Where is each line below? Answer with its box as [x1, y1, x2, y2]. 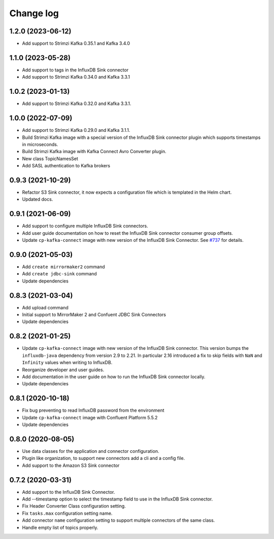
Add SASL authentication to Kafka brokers [22, 163, 111, 169]
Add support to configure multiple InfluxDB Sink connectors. [22, 223, 148, 229]
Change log [9, 8, 59, 19]
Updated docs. [22, 196, 53, 202]
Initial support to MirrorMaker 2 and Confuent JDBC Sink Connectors [22, 312, 166, 318]
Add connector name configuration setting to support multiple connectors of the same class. [22, 517, 215, 523]
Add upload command [22, 304, 68, 310]
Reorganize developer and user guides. [22, 367, 105, 373]
